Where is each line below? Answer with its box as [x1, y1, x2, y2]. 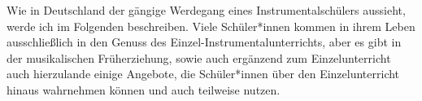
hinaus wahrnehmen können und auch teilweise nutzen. [7, 81, 281, 98]
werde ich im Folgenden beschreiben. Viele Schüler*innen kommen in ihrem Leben [7, 17, 415, 34]
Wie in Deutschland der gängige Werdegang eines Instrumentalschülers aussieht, [7, 2, 406, 18]
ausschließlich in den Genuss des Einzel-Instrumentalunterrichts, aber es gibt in [7, 33, 402, 50]
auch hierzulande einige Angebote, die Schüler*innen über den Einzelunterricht [7, 65, 400, 82]
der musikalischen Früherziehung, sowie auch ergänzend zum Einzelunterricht [7, 49, 391, 66]
